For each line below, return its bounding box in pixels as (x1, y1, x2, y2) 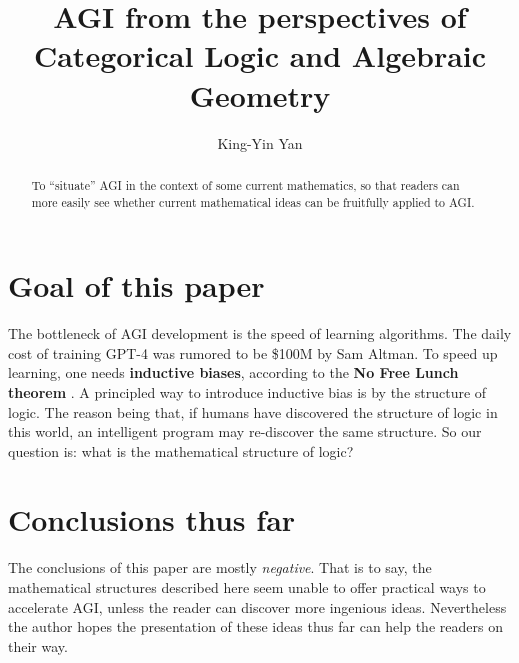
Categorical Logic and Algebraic (33, 35, 487, 76)
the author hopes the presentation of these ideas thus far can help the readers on (8, 616, 503, 637)
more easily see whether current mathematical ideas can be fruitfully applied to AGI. (31, 193, 475, 210)
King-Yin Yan (217, 132, 303, 153)
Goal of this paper (8, 265, 265, 306)
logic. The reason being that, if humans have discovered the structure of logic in (8, 401, 498, 422)
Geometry (189, 74, 331, 115)
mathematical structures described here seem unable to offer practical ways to (8, 577, 486, 598)
